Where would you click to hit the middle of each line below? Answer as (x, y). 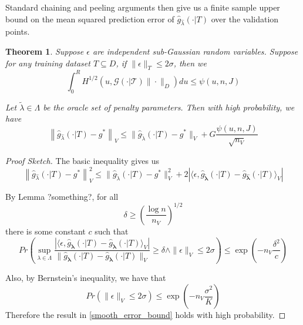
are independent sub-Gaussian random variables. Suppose (195, 51)
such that (112, 231)
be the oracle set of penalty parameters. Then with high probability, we (169, 107)
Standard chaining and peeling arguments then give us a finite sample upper (143, 7)
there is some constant (46, 231)
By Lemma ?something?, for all (62, 196)
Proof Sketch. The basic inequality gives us (82, 160)
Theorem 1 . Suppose (45, 51)
